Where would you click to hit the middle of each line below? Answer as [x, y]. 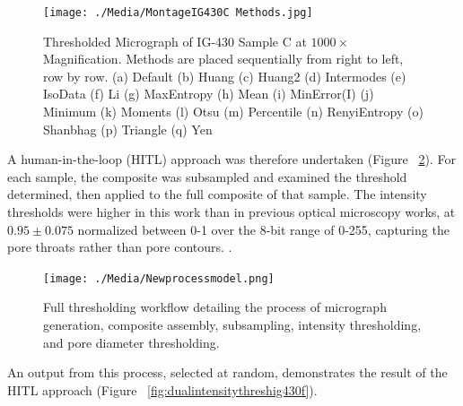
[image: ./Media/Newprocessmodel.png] [159, 278]
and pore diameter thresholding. [131, 342]
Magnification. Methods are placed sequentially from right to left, [223, 59]
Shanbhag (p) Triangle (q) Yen [128, 129]
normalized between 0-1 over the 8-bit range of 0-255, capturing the [263, 229]
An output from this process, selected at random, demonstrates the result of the [227, 372]
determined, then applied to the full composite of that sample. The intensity [217, 194]
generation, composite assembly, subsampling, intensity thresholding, [232, 325]
